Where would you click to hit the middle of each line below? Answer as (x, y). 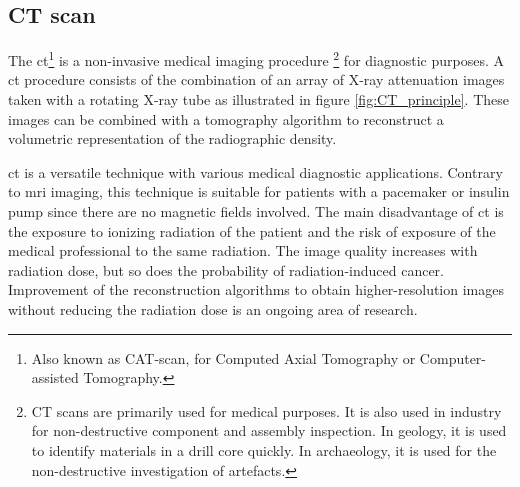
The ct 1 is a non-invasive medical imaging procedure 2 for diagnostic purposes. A (256, 58)
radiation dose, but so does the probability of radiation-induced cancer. (226, 269)
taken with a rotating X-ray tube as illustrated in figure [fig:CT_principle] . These (258, 99)
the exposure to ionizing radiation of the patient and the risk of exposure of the (252, 230)
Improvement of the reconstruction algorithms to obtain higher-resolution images (256, 289)
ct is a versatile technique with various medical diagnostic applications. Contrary (255, 171)
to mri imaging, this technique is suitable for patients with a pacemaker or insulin (259, 191)
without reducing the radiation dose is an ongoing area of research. (213, 308)
